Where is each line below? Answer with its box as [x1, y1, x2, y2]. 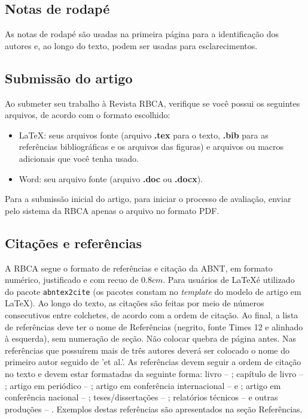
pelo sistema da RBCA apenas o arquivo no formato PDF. [5, 204, 219, 216]
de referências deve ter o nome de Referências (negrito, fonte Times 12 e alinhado [5, 320, 303, 333]
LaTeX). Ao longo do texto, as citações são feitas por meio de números [5, 297, 264, 309]
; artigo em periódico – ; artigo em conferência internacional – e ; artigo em [5, 379, 281, 391]
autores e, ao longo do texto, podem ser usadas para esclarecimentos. [5, 39, 258, 52]
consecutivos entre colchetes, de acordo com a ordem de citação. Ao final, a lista [5, 308, 298, 321]
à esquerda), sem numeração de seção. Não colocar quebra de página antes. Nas [5, 332, 296, 345]
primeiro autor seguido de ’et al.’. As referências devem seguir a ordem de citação [5, 355, 301, 368]
